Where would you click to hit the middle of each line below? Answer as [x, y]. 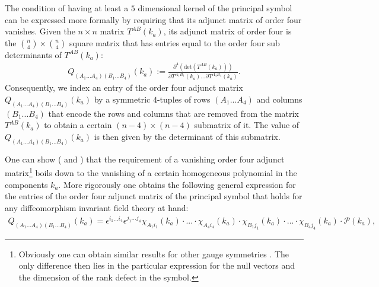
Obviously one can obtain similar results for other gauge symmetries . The [154, 253]
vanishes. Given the [40, 31]
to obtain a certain [78, 125]
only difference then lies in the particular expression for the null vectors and [157, 265]
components [26, 184]
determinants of [33, 54]
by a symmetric [122, 99]
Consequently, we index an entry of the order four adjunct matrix [124, 87]
